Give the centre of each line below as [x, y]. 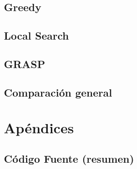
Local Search [37, 35]
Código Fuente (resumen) [69, 158]
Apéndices [39, 128]
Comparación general [58, 92]
